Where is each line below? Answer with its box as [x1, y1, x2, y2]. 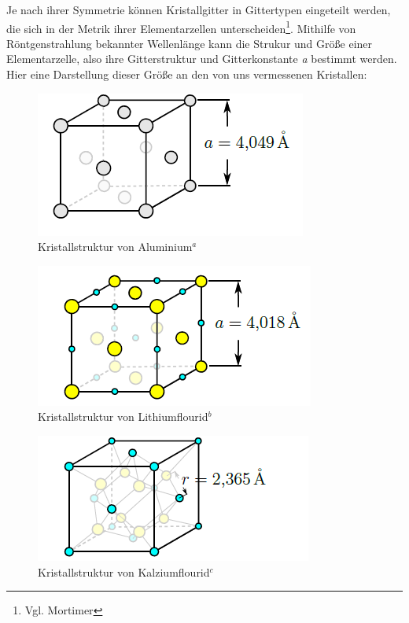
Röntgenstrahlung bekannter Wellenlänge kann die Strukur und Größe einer [6, 35, 373, 51]
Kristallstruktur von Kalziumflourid [38, 563, 210, 580]
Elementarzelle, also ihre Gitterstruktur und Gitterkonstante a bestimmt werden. [6, 50, 397, 67]
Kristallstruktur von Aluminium [38, 238, 193, 255]
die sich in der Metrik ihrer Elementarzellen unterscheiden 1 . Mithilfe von [6, 17, 356, 36]
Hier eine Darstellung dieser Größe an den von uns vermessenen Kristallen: [6, 66, 367, 83]
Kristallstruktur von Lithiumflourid [38, 408, 208, 425]
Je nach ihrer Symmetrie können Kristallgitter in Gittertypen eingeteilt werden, [6, 2, 391, 17]
